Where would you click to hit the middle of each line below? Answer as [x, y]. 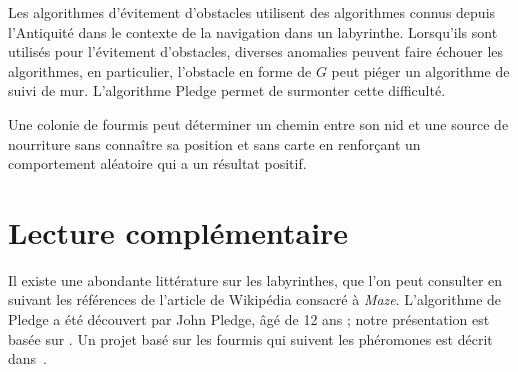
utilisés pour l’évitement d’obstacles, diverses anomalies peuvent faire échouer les [256, 51]
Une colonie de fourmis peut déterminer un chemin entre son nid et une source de [258, 123]
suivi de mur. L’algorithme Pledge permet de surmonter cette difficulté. [227, 90]
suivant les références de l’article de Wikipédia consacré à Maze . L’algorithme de [255, 299]
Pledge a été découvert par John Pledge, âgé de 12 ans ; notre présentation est [249, 319]
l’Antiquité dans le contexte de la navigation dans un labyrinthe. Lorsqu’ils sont [253, 31]
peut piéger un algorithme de [420, 70]
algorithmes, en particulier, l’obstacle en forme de [160, 70]
